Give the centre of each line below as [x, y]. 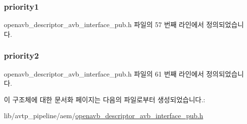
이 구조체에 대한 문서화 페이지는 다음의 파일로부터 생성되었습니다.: [105, 99]
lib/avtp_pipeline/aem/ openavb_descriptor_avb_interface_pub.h [104, 116]
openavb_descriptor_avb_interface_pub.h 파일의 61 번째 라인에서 [104, 73]
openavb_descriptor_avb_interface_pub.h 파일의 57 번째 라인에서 [104, 24]
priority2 [21, 55]
